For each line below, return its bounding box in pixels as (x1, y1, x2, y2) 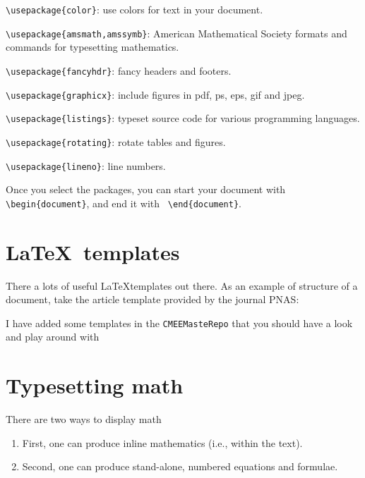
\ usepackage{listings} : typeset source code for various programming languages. (6, 111, 360, 125)
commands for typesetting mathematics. (6, 39, 179, 54)
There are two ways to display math (6, 412, 162, 427)
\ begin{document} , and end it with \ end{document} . (6, 195, 241, 210)
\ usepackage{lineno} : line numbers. (6, 158, 166, 173)
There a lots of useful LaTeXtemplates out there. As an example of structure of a (6, 278, 358, 293)
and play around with (6, 329, 100, 344)
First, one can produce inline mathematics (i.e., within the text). (22, 435, 303, 450)
